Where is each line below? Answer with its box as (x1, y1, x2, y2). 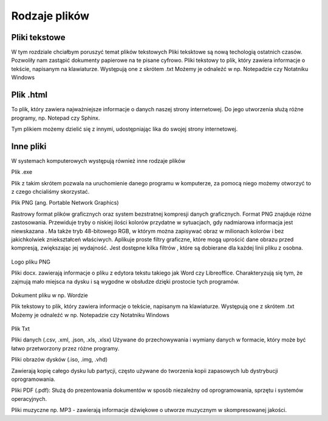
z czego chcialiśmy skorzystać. (11, 188, 90, 195)
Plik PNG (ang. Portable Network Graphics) (11, 199, 119, 207)
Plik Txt (11, 325, 30, 332)
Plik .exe (11, 168, 33, 176)
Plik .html (11, 90, 48, 100)
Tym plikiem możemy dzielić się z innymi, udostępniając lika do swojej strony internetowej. (11, 125, 238, 132)
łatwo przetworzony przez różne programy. (11, 344, 120, 352)
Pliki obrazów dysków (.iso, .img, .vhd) (11, 356, 108, 363)
